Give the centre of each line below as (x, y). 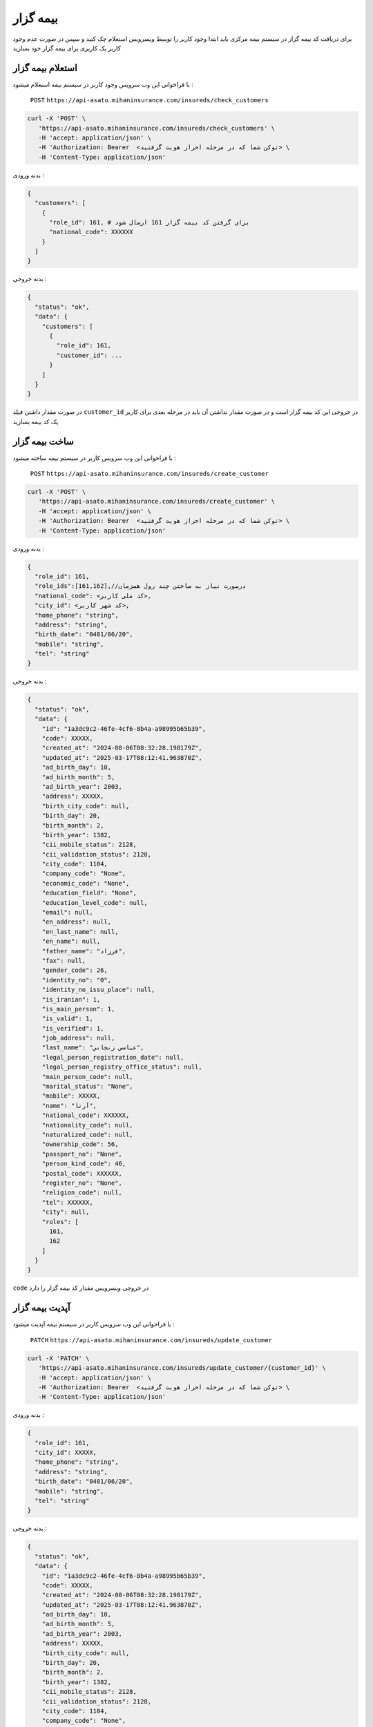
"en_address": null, (77, 922)
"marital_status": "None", (88, 1087)
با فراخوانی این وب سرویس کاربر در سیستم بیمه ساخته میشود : (94, 458)
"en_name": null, (71, 942)
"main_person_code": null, (88, 1077)
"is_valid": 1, (67, 1019)
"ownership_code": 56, (80, 1144)
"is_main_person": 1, (78, 1009)
